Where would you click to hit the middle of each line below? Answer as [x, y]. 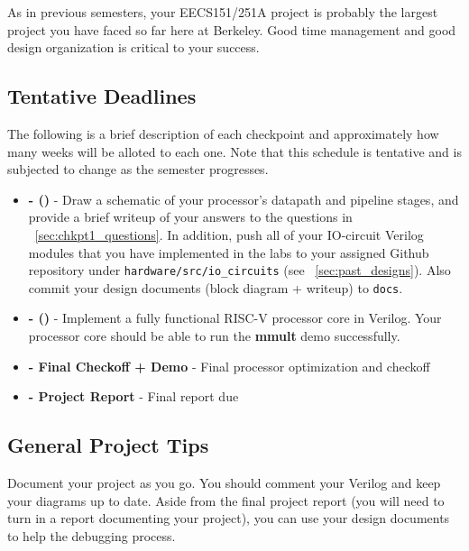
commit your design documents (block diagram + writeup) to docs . [216, 287]
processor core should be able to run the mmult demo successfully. [214, 336]
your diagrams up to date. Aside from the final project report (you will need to [226, 500]
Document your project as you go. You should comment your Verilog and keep [224, 483]
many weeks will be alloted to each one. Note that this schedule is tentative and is [234, 151]
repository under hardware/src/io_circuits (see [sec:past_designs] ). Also [239, 270]
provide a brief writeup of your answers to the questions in [190, 217]
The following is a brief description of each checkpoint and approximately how [223, 133]
